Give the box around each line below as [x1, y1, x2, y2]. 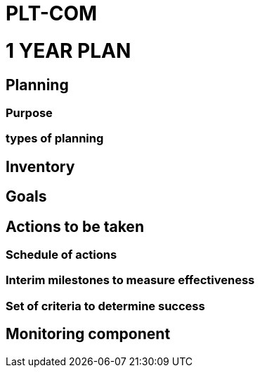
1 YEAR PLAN [6, 38, 131, 63]
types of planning [6, 131, 104, 146]
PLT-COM [6, 1, 98, 25]
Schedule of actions [6, 247, 117, 262]
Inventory [6, 157, 75, 176]
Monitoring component [6, 325, 171, 343]
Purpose [6, 105, 53, 120]
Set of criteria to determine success [6, 298, 205, 313]
